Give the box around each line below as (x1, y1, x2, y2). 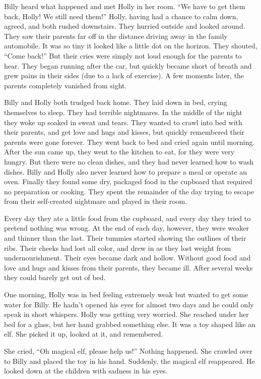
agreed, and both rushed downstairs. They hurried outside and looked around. (4, 21, 245, 31)
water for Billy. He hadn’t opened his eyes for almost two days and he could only (4, 299, 254, 309)
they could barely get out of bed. (4, 272, 106, 283)
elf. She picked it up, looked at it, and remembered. (4, 329, 163, 339)
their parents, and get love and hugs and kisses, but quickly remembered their (4, 127, 245, 137)
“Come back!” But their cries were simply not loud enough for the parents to (4, 50, 242, 61)
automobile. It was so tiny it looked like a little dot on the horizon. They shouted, (4, 40, 257, 51)
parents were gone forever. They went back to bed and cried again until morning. (4, 136, 255, 147)
